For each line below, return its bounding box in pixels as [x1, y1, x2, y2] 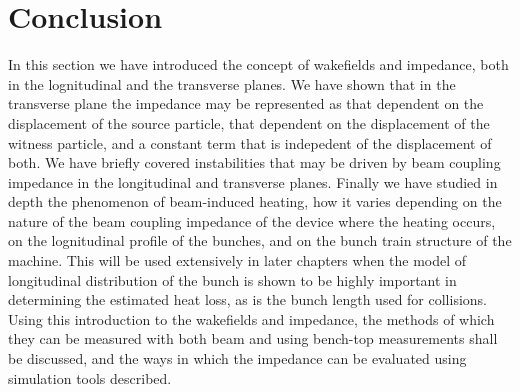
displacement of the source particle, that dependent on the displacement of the [8, 112, 490, 133]
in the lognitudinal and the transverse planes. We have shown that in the [8, 73, 456, 94]
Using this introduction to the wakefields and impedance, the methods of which [8, 308, 495, 329]
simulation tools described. [8, 367, 172, 388]
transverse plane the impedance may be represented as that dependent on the [8, 93, 484, 114]
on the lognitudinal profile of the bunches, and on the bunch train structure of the [8, 230, 512, 251]
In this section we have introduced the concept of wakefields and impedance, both [8, 54, 509, 75]
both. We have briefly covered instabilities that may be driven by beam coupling [8, 152, 501, 173]
